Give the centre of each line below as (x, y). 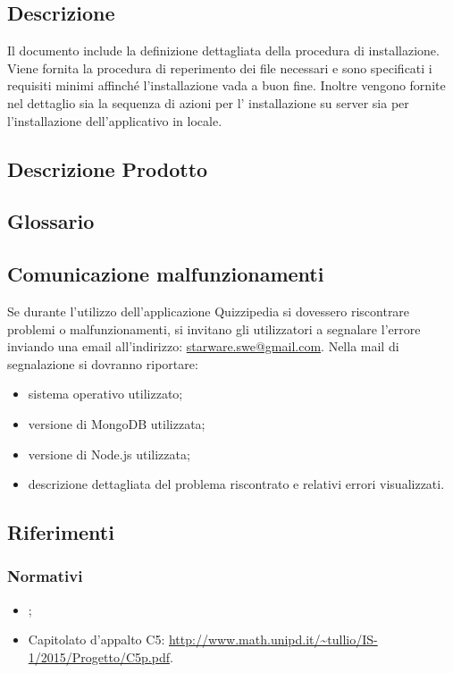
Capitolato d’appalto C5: (96, 639)
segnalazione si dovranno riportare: (103, 363)
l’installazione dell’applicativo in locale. (115, 120)
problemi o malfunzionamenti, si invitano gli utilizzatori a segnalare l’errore (214, 328)
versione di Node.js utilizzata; (109, 454)
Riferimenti (61, 532)
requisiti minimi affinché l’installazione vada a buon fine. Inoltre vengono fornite (226, 85)
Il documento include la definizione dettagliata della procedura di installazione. (223, 50)
